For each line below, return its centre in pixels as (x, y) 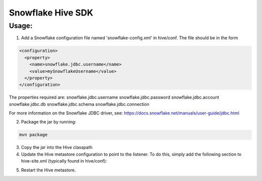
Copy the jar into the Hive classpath (57, 148)
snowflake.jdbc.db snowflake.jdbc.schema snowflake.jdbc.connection (79, 104)
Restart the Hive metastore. (49, 170)
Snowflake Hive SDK (51, 13)
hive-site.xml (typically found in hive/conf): (64, 161)
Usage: (21, 26)
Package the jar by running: (49, 122)
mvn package (33, 135)
